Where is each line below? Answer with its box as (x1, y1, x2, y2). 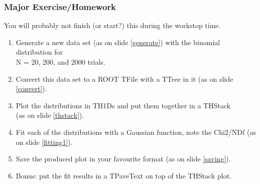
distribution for (16, 47, 63, 57)
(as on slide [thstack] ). (16, 110, 84, 120)
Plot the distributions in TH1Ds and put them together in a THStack (16, 100, 231, 110)
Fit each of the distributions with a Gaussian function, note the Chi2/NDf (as (16, 126, 256, 137)
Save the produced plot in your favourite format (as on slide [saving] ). (16, 153, 231, 164)
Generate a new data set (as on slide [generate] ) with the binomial (16, 37, 220, 47)
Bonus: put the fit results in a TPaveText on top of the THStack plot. (16, 170, 232, 180)
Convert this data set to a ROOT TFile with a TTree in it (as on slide (16, 73, 233, 84)
